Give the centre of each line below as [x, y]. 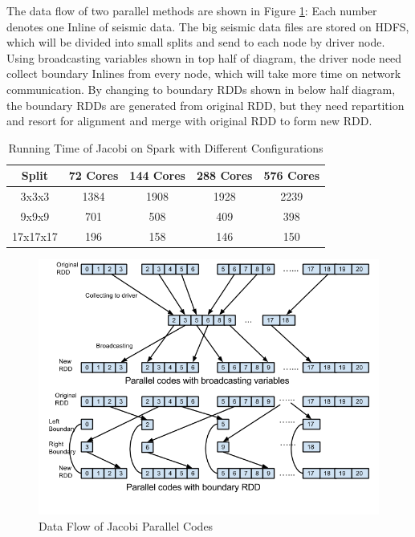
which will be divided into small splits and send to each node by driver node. [196, 42]
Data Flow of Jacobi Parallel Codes [126, 525]
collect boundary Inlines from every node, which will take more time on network [204, 73]
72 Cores [94, 175]
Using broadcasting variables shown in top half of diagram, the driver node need [204, 57]
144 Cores [157, 175]
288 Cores [224, 175]
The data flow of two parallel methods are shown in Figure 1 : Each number [192, 10]
